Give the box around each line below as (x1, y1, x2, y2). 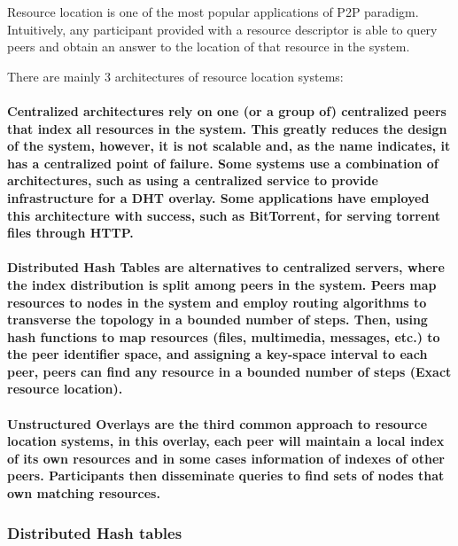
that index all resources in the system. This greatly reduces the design (7, 119, 447, 137)
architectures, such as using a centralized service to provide (7, 171, 378, 190)
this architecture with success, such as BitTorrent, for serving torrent (7, 206, 441, 224)
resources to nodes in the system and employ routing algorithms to (7, 292, 427, 311)
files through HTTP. (7, 223, 134, 242)
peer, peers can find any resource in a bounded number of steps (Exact (7, 362, 452, 380)
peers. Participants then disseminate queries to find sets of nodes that (7, 466, 445, 485)
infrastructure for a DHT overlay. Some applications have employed (7, 188, 430, 207)
